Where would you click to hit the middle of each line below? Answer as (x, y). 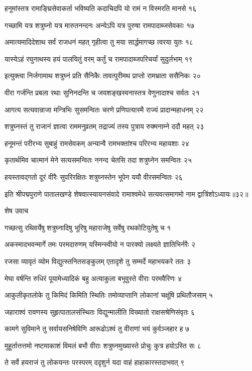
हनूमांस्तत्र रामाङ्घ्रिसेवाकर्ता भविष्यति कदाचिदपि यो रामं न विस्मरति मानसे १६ (101, 8)
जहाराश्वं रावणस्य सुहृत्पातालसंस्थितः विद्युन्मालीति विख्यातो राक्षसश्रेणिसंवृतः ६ (100, 312)
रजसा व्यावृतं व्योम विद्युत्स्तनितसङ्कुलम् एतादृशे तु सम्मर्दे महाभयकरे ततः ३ (98, 261)
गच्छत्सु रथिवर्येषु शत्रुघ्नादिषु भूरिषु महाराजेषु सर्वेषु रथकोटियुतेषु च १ (88, 227)
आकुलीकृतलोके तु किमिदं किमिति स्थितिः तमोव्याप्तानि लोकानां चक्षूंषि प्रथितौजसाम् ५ (109, 295)
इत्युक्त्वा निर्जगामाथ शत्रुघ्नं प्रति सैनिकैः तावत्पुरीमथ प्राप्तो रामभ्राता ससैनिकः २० (103, 76)
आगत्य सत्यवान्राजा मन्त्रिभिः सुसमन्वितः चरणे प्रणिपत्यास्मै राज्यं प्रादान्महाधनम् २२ (104, 109)
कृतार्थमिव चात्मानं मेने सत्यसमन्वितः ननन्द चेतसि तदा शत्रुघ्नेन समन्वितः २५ (98, 160)
